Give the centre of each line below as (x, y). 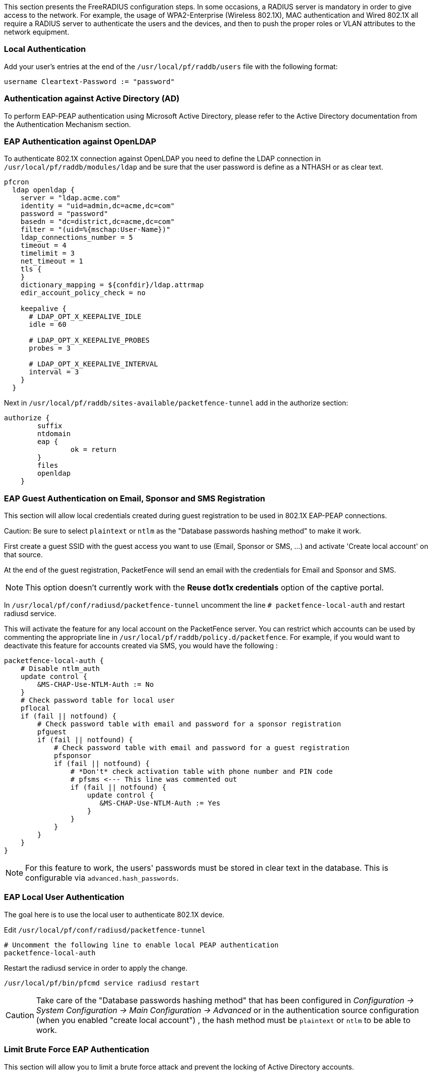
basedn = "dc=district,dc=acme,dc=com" (98, 222)
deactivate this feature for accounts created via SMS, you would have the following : (141, 646)
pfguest (52, 732)
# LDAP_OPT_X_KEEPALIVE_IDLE (85, 317)
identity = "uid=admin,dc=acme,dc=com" (98, 206)
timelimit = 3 (48, 253)
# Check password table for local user (98, 700)
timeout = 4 (43, 246)
